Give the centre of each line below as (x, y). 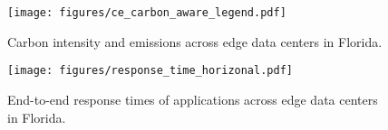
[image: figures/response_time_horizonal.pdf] (150, 71)
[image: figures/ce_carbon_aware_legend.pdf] (147, 13)
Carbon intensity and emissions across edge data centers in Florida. (195, 41)
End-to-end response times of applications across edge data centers (193, 99)
